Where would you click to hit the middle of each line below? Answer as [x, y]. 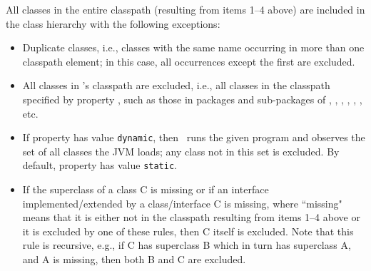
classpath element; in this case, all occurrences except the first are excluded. [189, 61]
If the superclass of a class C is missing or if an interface [146, 189]
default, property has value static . [100, 165]
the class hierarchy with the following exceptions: [113, 23]
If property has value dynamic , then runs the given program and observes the [194, 137]
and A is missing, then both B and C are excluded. [134, 259]
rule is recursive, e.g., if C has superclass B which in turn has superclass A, [187, 245]
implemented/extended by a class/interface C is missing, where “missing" [182, 203]
